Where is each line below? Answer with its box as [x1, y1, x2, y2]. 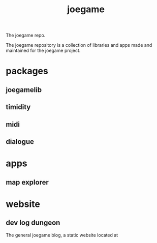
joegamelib [6, 85, 42, 94]
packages [6, 65, 49, 77]
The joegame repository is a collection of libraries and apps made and [6, 42, 152, 48]
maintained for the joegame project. [6, 47, 81, 54]
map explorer [6, 178, 49, 187]
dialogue [6, 137, 35, 146]
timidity [6, 103, 31, 111]
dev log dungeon [6, 219, 60, 227]
